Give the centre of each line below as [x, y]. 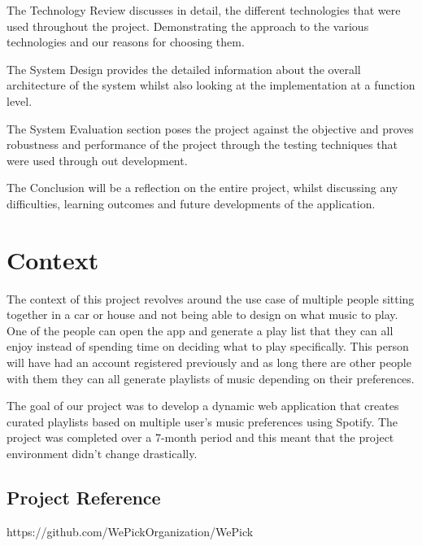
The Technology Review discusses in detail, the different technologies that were [204, 10]
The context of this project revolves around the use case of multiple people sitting [211, 298]
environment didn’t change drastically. [102, 453]
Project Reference [84, 497]
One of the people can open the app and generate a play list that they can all [200, 330]
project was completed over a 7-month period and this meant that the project [200, 437]
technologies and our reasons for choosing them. [126, 42]
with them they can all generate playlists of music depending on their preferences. [211, 378]
